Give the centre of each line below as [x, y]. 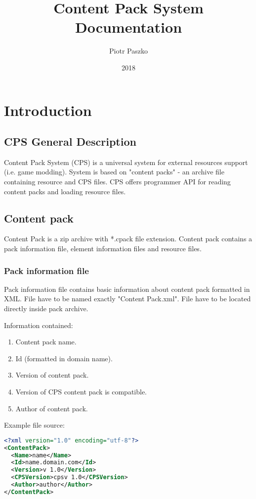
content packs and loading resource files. [65, 191]
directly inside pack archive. [46, 308]
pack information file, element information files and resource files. [103, 249]
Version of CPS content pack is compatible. [81, 392]
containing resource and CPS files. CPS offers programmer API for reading [117, 182]
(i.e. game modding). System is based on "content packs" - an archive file [114, 172]
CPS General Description [70, 141]
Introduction [48, 110]
